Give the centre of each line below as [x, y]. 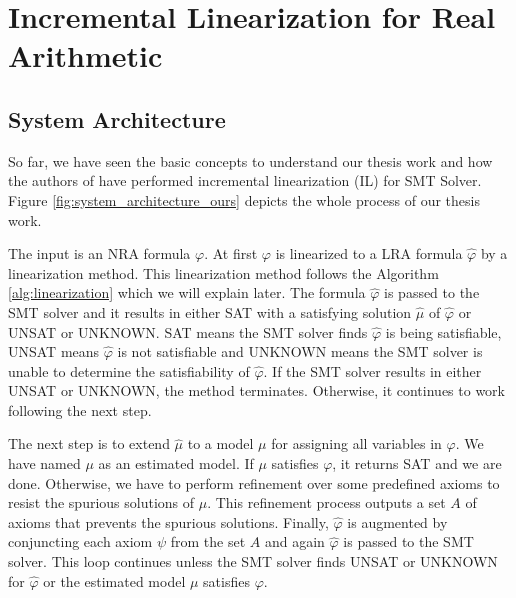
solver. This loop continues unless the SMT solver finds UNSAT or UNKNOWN [253, 561]
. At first [231, 253]
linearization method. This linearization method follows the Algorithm [223, 272]
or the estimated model [114, 580]
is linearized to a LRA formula [369, 253]
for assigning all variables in [356, 443]
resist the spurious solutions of [101, 502]
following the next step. [80, 409]
